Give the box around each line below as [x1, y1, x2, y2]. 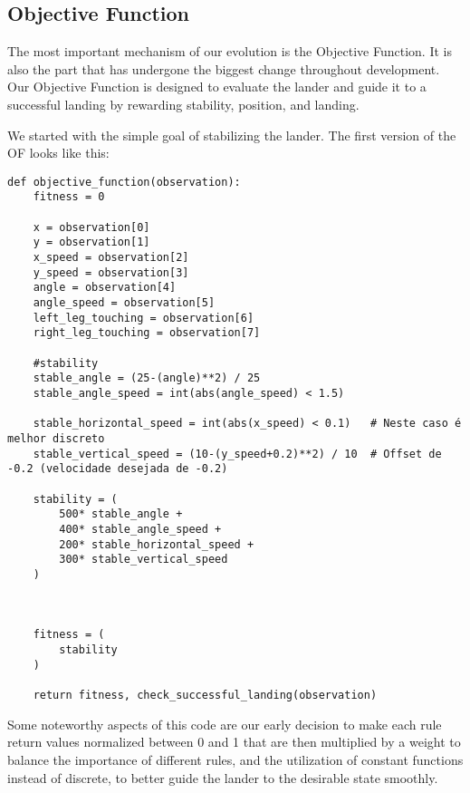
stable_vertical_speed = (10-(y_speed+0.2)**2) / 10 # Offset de [33, 447, 442, 460]
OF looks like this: [7, 143, 110, 162]
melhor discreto [7, 431, 105, 445]
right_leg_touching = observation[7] [33, 326, 261, 340]
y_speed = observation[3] [33, 266, 189, 279]
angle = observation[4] [33, 281, 177, 295]
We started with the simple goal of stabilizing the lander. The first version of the [7, 125, 456, 144]
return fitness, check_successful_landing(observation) [33, 689, 378, 702]
